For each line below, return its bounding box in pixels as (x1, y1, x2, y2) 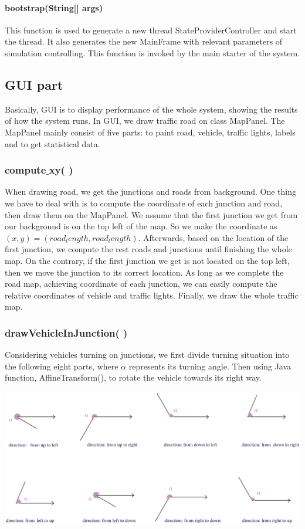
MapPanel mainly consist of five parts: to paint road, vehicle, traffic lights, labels (5, 126, 296, 138)
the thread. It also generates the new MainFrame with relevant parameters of (5, 35, 283, 48)
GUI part (5, 75, 63, 93)
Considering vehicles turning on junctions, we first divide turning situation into (5, 348, 290, 361)
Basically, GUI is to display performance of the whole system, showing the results (5, 103, 298, 115)
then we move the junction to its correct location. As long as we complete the (5, 266, 284, 278)
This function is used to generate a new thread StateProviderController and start (5, 23, 297, 36)
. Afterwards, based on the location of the (138, 231, 289, 243)
